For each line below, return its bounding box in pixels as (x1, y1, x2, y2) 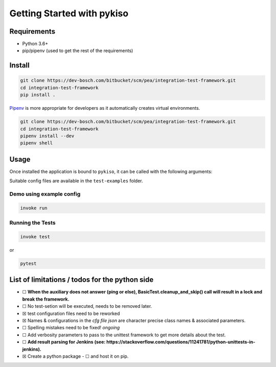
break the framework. (22, 296, 70, 302)
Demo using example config (9, 190, 81, 198)
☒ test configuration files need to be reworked (22, 310, 120, 316)
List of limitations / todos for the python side (9, 276, 154, 284)
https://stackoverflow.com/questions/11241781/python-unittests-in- (106, 339, 256, 345)
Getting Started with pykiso (9, 8, 129, 19)
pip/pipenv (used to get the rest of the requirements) (22, 47, 133, 54)
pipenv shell (20, 140, 53, 146)
